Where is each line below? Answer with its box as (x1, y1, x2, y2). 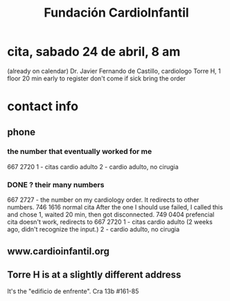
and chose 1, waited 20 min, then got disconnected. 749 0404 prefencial (7, 210, 215, 219)
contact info (7, 98, 78, 114)
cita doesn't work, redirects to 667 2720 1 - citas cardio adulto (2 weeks (7, 218, 213, 226)
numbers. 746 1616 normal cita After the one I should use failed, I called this (7, 203, 223, 212)
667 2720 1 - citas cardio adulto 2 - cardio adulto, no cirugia (7, 162, 179, 171)
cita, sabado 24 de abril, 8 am (7, 44, 181, 60)
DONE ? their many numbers (7, 180, 105, 189)
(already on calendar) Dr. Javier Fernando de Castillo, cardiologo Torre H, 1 (7, 67, 221, 75)
